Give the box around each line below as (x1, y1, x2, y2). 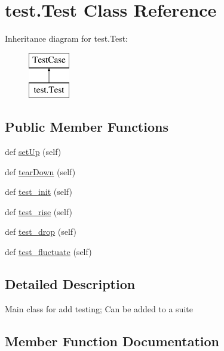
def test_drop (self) (5, 225, 76, 238)
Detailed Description (5, 275, 136, 293)
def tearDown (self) (5, 165, 76, 178)
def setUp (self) (5, 145, 62, 158)
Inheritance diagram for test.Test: (5, 32, 128, 45)
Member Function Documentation (5, 331, 220, 350)
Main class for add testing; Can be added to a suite (5, 302, 193, 315)
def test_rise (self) (5, 205, 73, 218)
